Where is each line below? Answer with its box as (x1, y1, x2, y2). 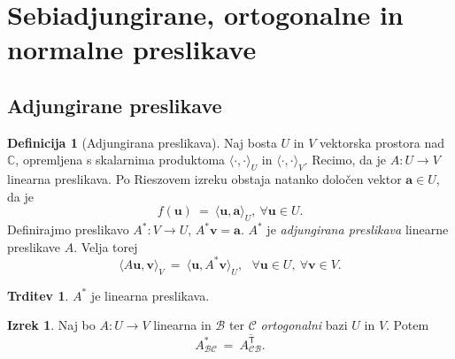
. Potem (386, 316, 429, 334)
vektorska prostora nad (319, 133, 445, 151)
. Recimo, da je (304, 150, 386, 169)
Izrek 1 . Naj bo (7, 316, 96, 334)
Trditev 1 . (7, 286, 69, 304)
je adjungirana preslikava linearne (266, 220, 449, 239)
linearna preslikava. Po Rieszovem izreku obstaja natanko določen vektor (7, 170, 402, 188)
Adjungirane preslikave (7, 91, 222, 118)
